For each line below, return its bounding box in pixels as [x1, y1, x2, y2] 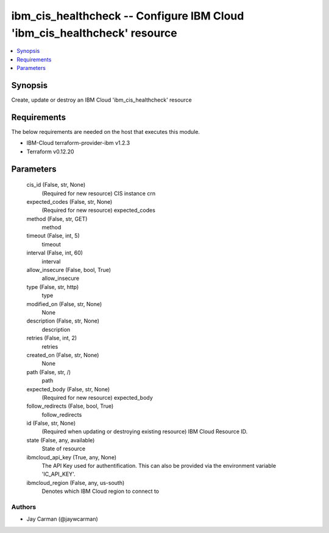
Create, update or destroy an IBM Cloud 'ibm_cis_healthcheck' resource [11, 96, 192, 103]
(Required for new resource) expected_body [41, 394, 154, 401]
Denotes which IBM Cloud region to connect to [41, 487, 160, 495]
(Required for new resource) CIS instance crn [41, 189, 155, 197]
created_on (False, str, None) [26, 351, 99, 358]
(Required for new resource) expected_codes [41, 207, 155, 214]
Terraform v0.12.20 [26, 148, 74, 155]
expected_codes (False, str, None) [26, 198, 113, 205]
